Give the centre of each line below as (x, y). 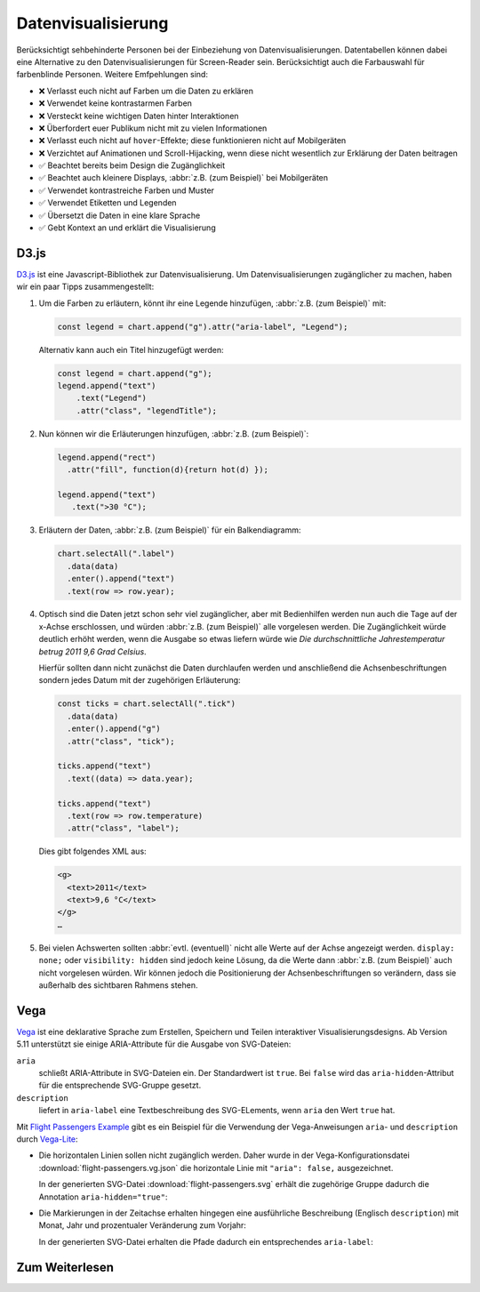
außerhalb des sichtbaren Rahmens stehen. (118, 985)
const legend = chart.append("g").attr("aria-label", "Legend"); (203, 326)
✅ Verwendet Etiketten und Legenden (108, 203)
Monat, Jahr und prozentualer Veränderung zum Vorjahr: (142, 1225)
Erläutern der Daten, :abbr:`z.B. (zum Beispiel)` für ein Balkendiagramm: (170, 530)
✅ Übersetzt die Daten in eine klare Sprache (120, 215)
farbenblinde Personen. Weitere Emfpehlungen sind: (112, 75)
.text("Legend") (111, 398)
